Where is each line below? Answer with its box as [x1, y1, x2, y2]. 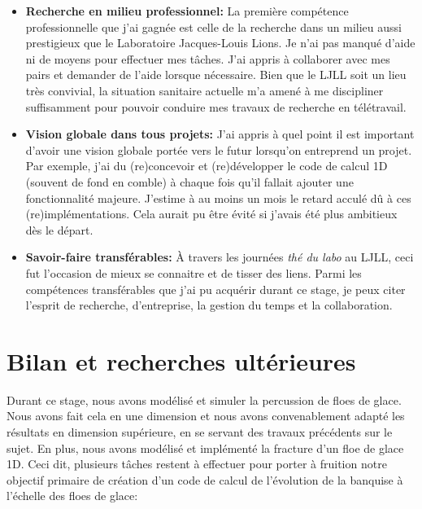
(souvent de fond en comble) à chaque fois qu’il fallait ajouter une [25, 173, 354, 190]
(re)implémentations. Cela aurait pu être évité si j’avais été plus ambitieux [25, 205, 398, 222]
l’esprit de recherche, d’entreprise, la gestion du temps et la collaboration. [25, 296, 393, 314]
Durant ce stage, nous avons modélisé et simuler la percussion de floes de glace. [7, 391, 402, 408]
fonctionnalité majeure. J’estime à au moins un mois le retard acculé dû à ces [25, 189, 411, 206]
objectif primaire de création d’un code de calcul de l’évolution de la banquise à [7, 471, 403, 488]
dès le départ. [25, 221, 94, 238]
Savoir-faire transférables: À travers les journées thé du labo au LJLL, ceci [25, 248, 414, 265]
